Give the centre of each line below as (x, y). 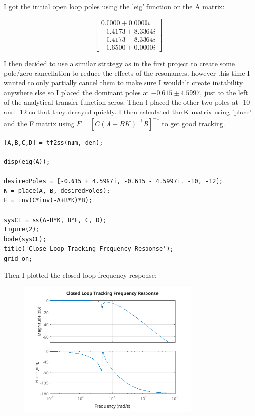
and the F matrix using (39, 123)
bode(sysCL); (25, 239)
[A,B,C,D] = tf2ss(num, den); (54, 142)
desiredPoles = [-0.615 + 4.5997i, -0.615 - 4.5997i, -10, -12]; (113, 181)
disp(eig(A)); (27, 162)
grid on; (18, 258)
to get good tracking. (194, 123)
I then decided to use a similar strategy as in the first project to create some (120, 63)
